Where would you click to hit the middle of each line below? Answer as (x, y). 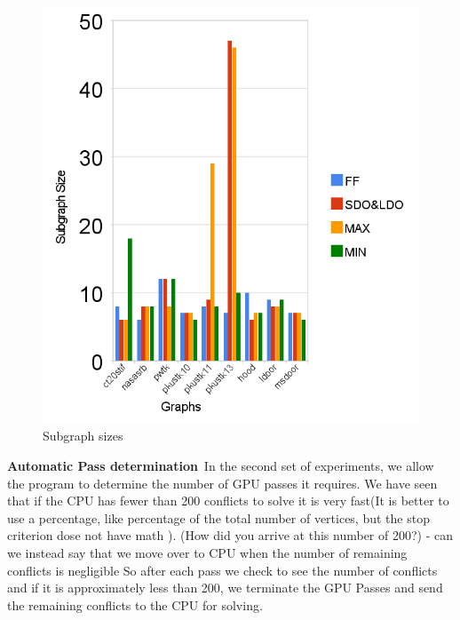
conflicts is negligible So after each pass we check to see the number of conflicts (222, 570)
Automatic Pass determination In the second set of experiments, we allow (221, 465)
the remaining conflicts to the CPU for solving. (135, 604)
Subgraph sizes (83, 436)
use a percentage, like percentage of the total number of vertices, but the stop (218, 517)
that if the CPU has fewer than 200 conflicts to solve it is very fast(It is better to (228, 501)
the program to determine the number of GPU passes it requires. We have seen (222, 483)
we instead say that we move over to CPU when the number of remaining (207, 552)
